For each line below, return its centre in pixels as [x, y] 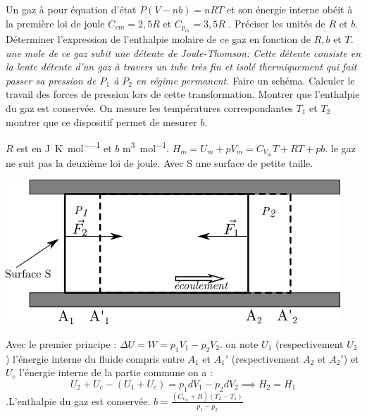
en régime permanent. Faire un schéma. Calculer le [245, 80]
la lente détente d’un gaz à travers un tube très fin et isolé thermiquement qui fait [181, 67]
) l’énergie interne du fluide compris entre [95, 358]
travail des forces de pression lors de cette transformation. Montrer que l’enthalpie [183, 94]
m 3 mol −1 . [146, 147]
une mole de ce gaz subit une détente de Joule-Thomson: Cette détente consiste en [183, 52]
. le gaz [340, 148]
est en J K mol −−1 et [64, 147]
